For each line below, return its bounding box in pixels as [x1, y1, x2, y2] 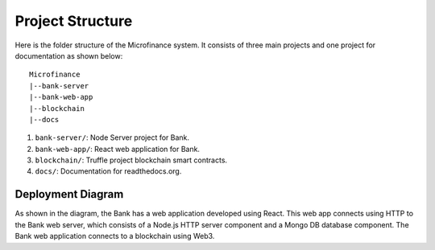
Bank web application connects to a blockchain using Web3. [14, 232, 215, 241]
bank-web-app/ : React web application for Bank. [35, 144, 201, 154]
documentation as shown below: [14, 51, 123, 60]
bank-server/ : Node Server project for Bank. [35, 133, 189, 142]
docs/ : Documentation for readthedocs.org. [35, 166, 182, 176]
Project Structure [14, 12, 133, 30]
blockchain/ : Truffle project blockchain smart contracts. [35, 155, 228, 165]
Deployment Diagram [14, 187, 124, 201]
